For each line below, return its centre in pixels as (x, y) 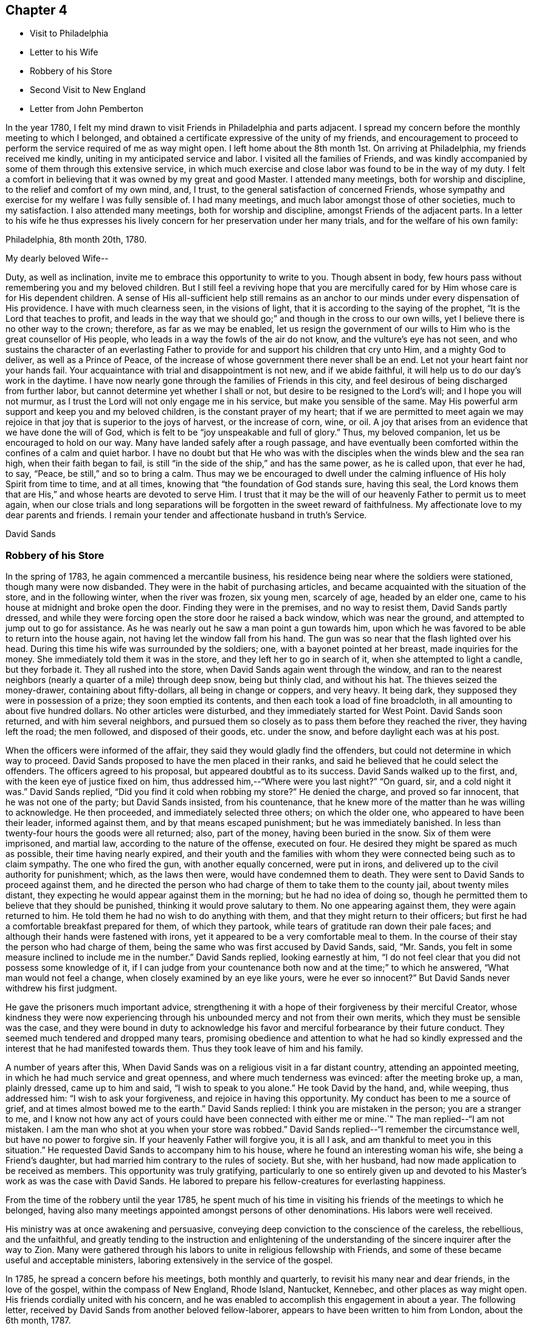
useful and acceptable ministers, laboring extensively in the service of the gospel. (169, 1260)
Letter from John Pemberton (87, 109)
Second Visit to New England (88, 90)
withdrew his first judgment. (61, 988)
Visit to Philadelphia (69, 33)
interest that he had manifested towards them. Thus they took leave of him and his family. (184, 1049)
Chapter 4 (36, 10)
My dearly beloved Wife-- (57, 259)
